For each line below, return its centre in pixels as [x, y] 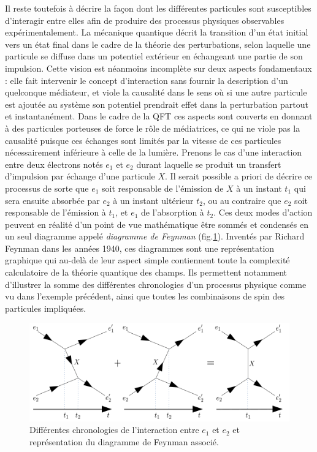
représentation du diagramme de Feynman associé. [124, 441]
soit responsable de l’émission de [163, 188]
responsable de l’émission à [55, 212]
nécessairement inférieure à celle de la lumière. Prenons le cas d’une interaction [154, 152]
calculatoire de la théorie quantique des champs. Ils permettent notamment [146, 272]
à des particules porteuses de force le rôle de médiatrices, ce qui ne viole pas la [153, 128]
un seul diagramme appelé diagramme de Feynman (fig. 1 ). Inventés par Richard [155, 236]
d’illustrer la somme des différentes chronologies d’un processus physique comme [156, 284]
